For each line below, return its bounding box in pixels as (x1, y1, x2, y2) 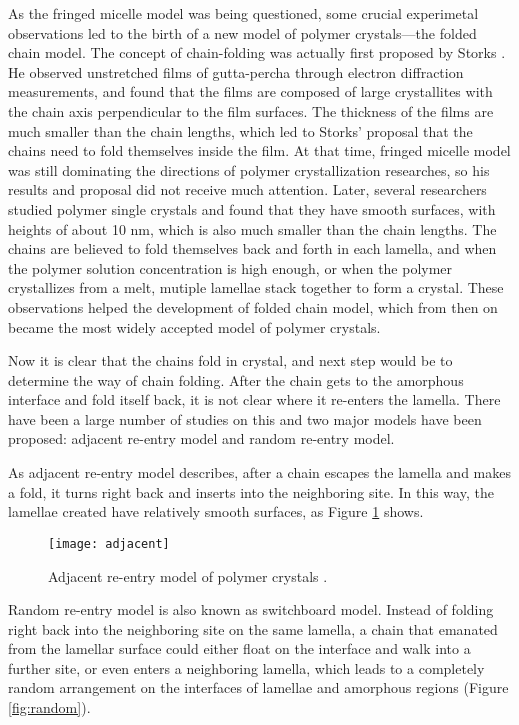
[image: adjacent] (48, 536, 170, 551)
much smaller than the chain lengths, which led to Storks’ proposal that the (8, 120, 473, 141)
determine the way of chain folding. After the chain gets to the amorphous (8, 369, 464, 390)
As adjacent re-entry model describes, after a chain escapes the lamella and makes (8, 462, 511, 483)
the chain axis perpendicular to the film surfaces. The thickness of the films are (8, 100, 494, 121)
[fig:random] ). (8, 697, 91, 718)
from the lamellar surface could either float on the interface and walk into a (8, 638, 471, 659)
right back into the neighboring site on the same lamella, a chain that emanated (8, 618, 498, 639)
